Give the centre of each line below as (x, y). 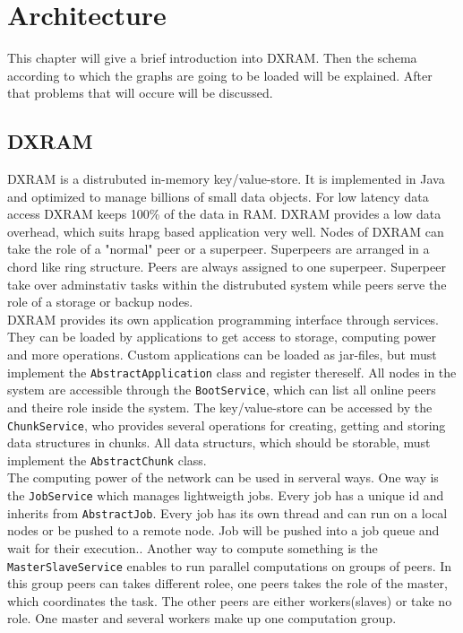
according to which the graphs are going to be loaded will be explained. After (220, 75)
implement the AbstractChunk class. (107, 460)
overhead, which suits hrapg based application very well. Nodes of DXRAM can (226, 231)
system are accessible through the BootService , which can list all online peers (222, 390)
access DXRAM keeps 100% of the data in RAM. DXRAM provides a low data (224, 214)
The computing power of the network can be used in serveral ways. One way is (223, 477)
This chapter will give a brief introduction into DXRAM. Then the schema (212, 58)
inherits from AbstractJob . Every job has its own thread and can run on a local (227, 512)
